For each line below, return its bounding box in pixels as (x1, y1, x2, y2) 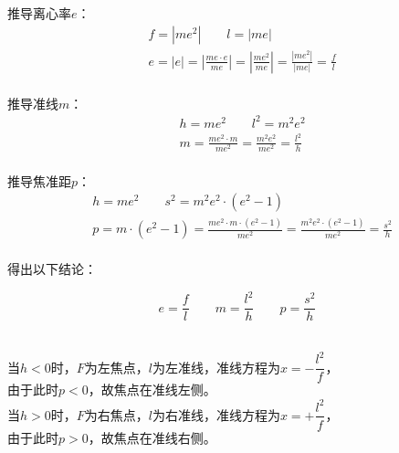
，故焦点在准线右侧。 (88, 427, 216, 447)
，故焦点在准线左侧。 (88, 380, 216, 399)
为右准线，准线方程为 (152, 405, 280, 424)
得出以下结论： (7, 259, 97, 279)
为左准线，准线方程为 (152, 357, 280, 376)
